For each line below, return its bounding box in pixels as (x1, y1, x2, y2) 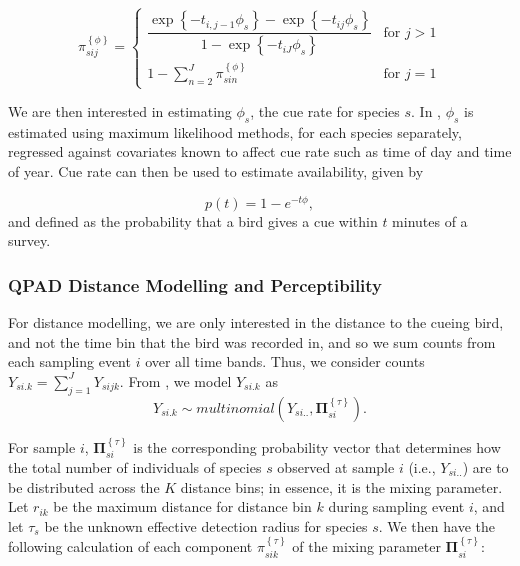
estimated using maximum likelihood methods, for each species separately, (8, 121, 462, 142)
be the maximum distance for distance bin (53, 496, 312, 517)
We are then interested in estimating (8, 101, 232, 122)
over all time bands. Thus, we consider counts (145, 351, 425, 372)
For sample (8, 436, 76, 457)
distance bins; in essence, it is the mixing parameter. (180, 476, 503, 497)
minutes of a (392, 210, 468, 231)
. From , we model (119, 370, 232, 391)
